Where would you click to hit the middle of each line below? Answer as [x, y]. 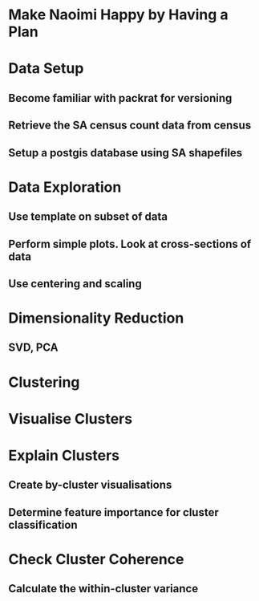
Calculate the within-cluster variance [103, 589]
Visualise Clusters [71, 418]
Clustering [44, 382]
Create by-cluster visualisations [90, 485]
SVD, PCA [33, 348]
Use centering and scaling [75, 284]
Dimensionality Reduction [96, 318]
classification [43, 524]
